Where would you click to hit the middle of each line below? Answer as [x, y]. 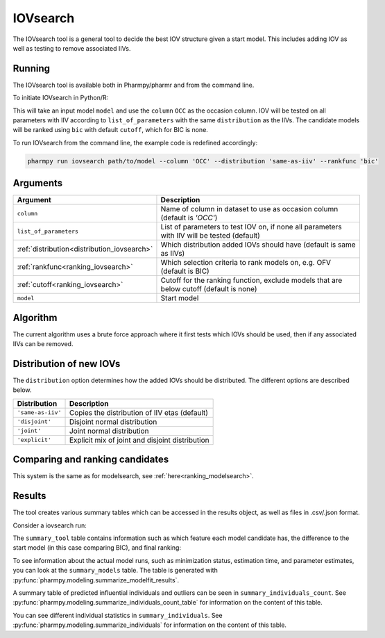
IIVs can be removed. [43, 344]
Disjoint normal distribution [113, 422]
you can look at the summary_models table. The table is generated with [115, 571]
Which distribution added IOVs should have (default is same [258, 245]
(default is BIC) [185, 271]
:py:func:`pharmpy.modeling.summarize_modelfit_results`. [96, 580]
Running [32, 68]
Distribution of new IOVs [67, 364]
